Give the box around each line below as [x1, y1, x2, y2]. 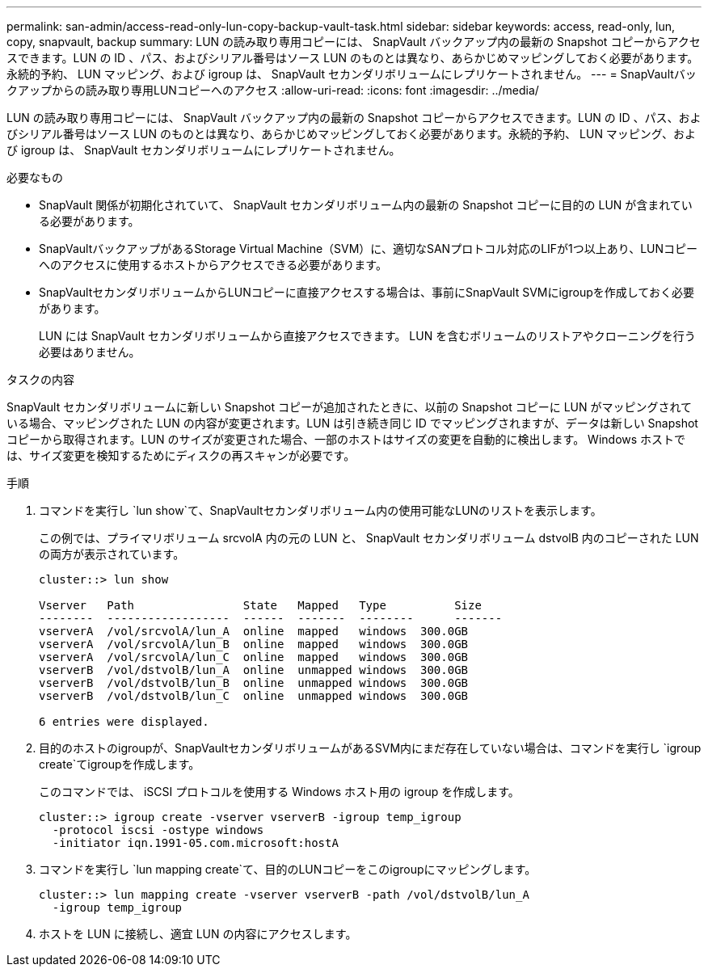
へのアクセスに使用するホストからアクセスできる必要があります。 [39, 258, 387, 272]
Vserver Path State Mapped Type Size [39, 599, 482, 612]
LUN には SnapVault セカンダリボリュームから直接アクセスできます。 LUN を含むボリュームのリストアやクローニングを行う [39, 329, 696, 343]
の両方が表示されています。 [39, 547, 185, 561]
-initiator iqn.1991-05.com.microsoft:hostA [52, 836, 339, 849]
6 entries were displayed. [39, 715, 209, 728]
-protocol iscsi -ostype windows [52, 823, 264, 836]
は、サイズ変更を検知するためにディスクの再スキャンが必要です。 [6, 449, 356, 462]
